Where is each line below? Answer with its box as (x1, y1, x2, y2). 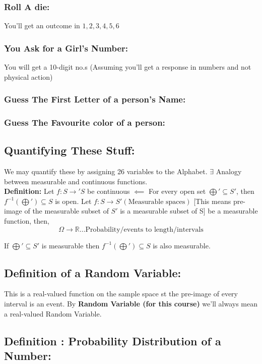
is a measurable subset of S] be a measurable (120, 205, 258, 216)
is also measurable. (153, 240, 211, 250)
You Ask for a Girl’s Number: (4, 41, 128, 54)
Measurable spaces (128, 198, 185, 205)
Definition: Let (4, 186, 54, 196)
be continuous (87, 186, 130, 196)
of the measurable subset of (24, 205, 109, 216)
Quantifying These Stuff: (4, 142, 135, 158)
